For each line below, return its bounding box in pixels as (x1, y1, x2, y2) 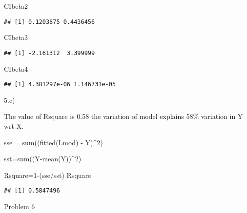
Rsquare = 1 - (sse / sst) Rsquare (4, 170, 91, 180)
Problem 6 (4, 201, 35, 211)
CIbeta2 (4, 1, 28, 11)
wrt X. (4, 120, 24, 131)
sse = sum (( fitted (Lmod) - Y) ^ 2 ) (4, 137, 103, 147)
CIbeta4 (4, 63, 28, 74)
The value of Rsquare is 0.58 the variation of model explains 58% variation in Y (4, 111, 243, 121)
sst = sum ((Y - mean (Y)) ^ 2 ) (4, 154, 82, 164)
